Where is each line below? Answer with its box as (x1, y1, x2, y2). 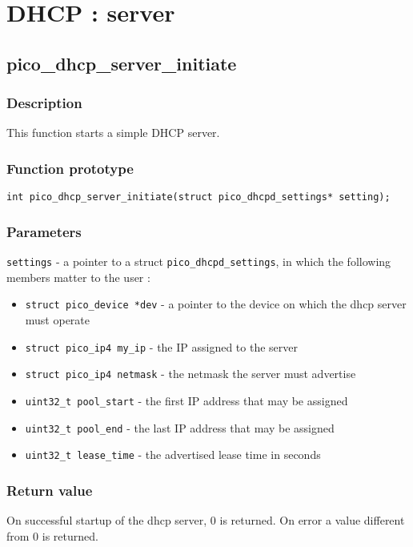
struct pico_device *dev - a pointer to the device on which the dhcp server (25, 296, 407, 312)
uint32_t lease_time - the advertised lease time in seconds (25, 446, 321, 463)
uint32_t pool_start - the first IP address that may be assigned (25, 392, 348, 408)
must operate (25, 311, 90, 328)
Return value (6, 480, 93, 500)
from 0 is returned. (6, 527, 98, 544)
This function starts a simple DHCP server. (6, 124, 220, 141)
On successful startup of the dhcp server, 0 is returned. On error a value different (6, 512, 405, 529)
